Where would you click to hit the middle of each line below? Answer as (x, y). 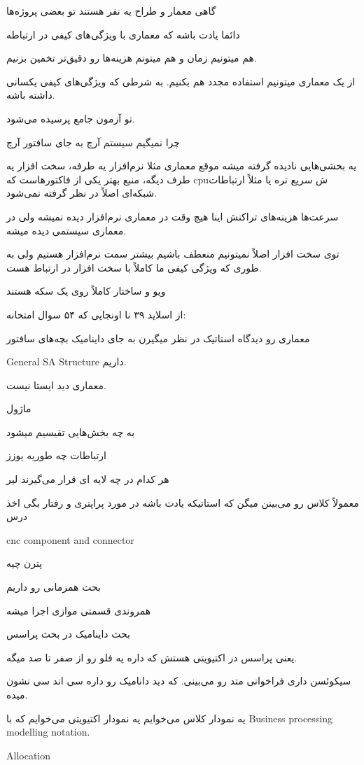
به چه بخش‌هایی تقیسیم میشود (71, 431)
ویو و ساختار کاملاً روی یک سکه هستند (86, 291)
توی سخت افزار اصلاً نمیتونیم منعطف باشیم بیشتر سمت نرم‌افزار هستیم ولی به (173, 254)
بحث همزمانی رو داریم (54, 587)
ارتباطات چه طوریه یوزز (56, 455)
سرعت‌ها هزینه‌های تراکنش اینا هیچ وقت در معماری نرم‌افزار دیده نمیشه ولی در (173, 216)
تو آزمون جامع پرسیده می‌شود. (71, 118)
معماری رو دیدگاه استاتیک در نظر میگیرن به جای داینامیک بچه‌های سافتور (158, 338)
